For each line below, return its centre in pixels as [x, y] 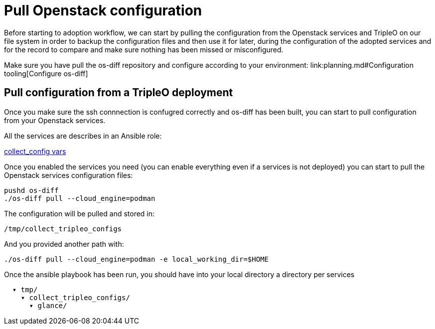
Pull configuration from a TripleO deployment [119, 93]
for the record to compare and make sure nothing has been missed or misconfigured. [144, 49]
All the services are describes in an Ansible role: [83, 136]
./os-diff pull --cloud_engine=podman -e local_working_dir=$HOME [137, 259]
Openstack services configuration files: [69, 175]
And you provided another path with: [64, 244]
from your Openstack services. [55, 120]
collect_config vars [35, 151]
